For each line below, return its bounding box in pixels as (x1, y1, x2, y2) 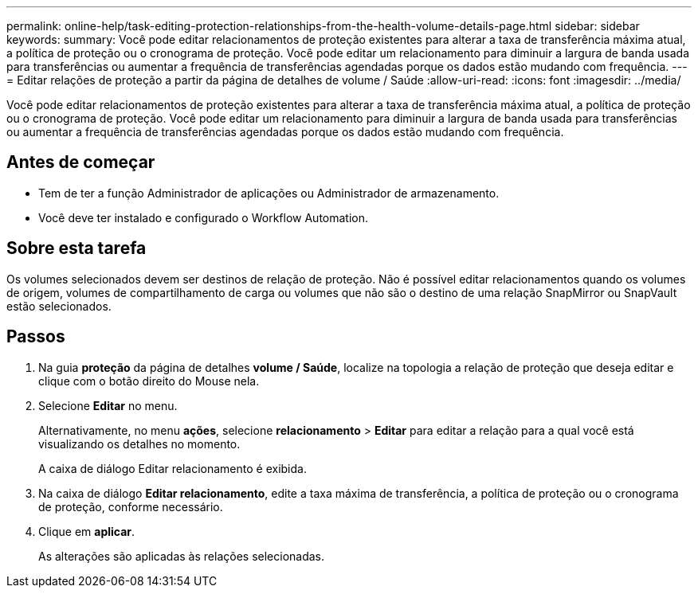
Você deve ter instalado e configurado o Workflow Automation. (38, 210, 369, 225)
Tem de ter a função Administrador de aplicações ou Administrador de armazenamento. (38, 186, 500, 200)
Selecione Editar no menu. (38, 398, 178, 412)
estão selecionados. (6, 299, 112, 313)
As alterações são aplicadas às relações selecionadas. (38, 549, 325, 563)
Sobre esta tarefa (6, 238, 147, 259)
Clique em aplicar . (38, 524, 135, 538)
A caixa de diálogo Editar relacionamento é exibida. (38, 461, 307, 475)
